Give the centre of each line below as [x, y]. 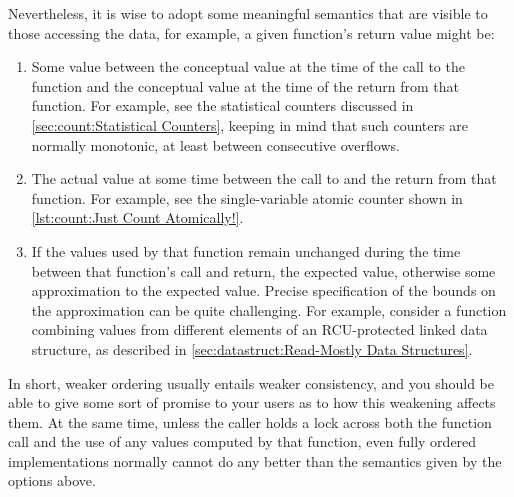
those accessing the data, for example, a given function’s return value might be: [251, 32]
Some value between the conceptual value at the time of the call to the [248, 66]
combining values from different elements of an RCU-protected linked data [259, 329]
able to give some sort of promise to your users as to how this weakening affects [252, 402]
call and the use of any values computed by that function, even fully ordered [242, 441]
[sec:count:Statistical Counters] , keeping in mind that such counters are [249, 124]
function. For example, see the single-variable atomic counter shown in [247, 197]
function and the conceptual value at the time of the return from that [245, 85]
